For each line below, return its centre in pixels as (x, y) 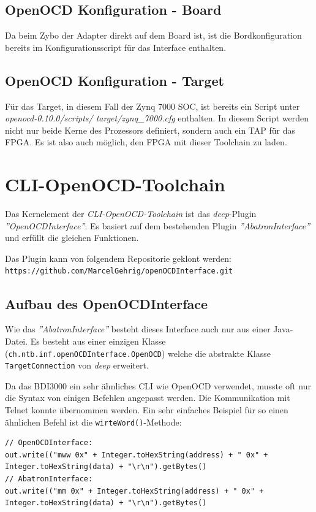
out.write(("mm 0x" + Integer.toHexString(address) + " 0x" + (134, 491)
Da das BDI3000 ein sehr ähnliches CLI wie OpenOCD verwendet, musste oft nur (158, 385)
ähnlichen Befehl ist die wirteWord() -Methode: (93, 422)
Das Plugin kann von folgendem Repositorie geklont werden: (118, 258)
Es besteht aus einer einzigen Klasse (98, 341)
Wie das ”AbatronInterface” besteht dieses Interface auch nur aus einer (138, 329)
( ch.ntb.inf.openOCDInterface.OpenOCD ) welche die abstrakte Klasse (138, 353)
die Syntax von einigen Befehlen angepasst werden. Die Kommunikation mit (148, 398)
